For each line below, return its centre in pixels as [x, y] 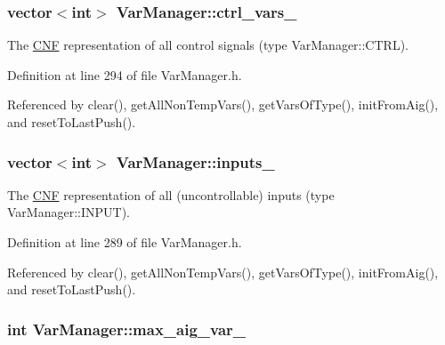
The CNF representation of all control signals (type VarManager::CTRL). [208, 45]
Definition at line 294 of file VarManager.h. [125, 74]
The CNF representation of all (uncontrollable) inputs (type [171, 194]
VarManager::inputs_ [195, 161]
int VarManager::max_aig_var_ [127, 329]
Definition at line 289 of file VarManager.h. [125, 242]
